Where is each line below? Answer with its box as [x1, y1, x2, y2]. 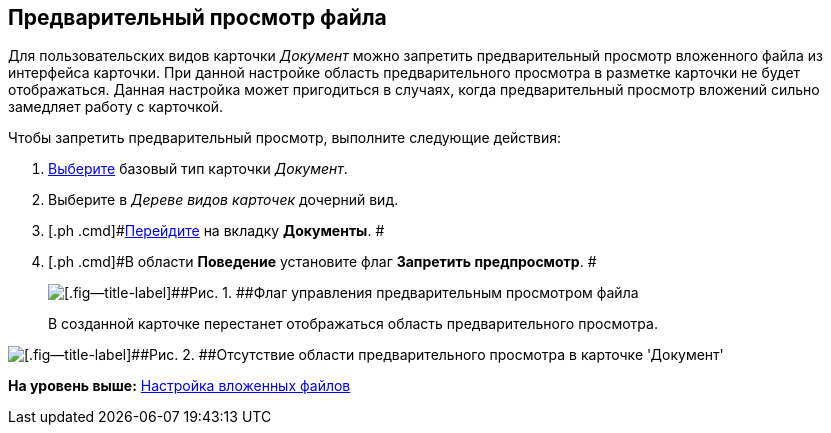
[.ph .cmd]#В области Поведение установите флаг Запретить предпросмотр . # [48, 253, 597, 271]
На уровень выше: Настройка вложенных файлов [8, 377, 351, 395]
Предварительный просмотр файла [8, 5, 387, 30]
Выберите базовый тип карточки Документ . [48, 160, 348, 178]
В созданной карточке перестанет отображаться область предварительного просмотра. [48, 315, 658, 333]
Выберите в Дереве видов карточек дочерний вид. [48, 191, 399, 209]
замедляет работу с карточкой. [8, 98, 224, 116]
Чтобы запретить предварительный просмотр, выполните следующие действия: [8, 129, 562, 147]
